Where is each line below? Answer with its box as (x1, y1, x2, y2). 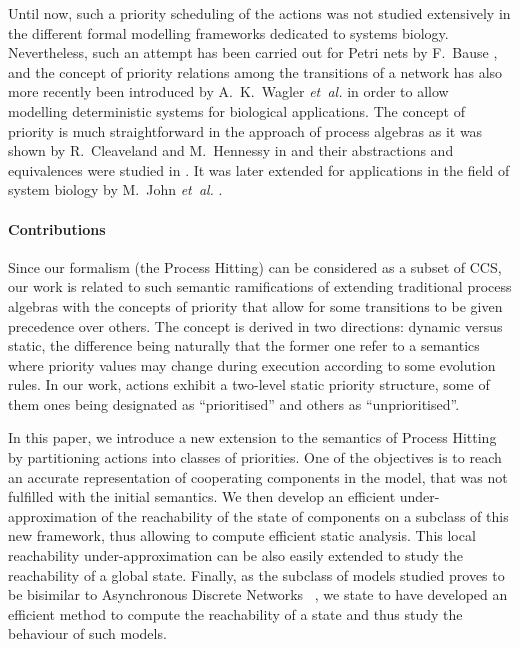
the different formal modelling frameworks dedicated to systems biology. (8, 22, 449, 43)
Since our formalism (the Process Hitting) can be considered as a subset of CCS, (8, 256, 502, 277)
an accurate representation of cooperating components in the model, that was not (8, 466, 508, 487)
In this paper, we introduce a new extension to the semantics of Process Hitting (8, 427, 497, 448)
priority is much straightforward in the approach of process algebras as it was (8, 120, 483, 141)
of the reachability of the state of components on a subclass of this (101, 505, 509, 526)
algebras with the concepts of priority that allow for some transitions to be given (8, 295, 503, 316)
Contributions (8, 218, 106, 239)
